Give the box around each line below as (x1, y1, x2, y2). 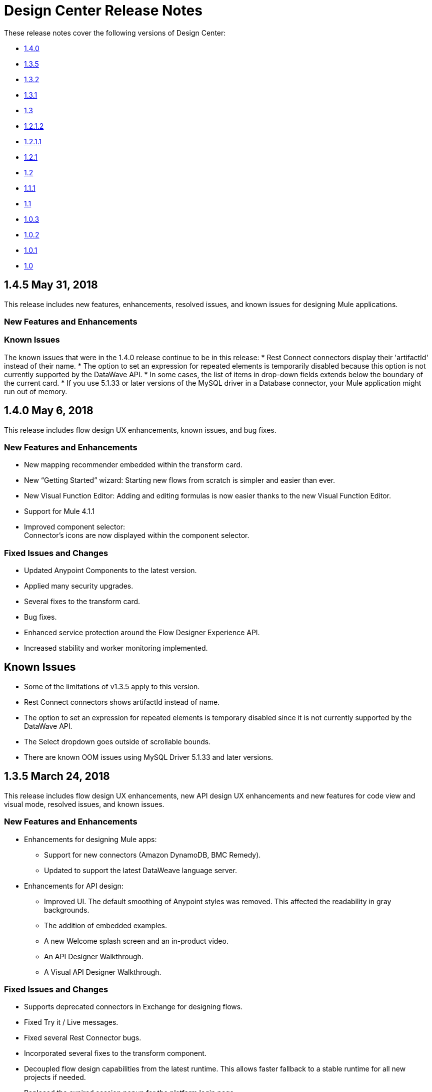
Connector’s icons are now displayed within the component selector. (24, 531, 249, 540)
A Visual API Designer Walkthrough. (44, 967, 161, 976)
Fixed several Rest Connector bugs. (24, 1033, 141, 1042)
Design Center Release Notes (4, 2, 202, 19)
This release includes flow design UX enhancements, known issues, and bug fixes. (4, 425, 276, 434)
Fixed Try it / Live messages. (24, 1018, 118, 1027)
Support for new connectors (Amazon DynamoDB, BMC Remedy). (44, 850, 261, 859)
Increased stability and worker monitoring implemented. (24, 644, 208, 653)
